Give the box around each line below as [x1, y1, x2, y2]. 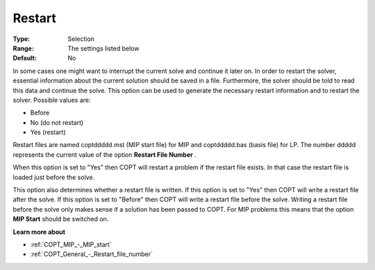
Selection [67, 35, 95, 43]
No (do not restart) [30, 118, 84, 126]
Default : [12, 54, 37, 62]
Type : [12, 35, 31, 43]
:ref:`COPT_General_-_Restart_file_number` [30, 250, 153, 258]
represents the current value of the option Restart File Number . [12, 150, 197, 159]
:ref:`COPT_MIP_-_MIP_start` [30, 240, 112, 248]
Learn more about [12, 228, 66, 236]
